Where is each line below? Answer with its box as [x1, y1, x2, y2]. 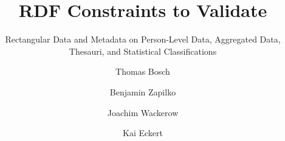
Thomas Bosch [115, 65, 170, 78]
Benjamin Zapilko [109, 85, 176, 98]
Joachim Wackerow [107, 106, 179, 119]
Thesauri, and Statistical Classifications [69, 44, 217, 57]
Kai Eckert [123, 126, 163, 139]
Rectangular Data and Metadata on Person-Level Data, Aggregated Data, [5, 33, 281, 46]
